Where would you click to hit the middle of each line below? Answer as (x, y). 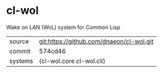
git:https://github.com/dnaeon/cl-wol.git (96, 41)
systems (21, 61)
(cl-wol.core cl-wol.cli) (72, 61)
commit (20, 51)
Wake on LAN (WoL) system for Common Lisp (63, 27)
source (19, 41)
